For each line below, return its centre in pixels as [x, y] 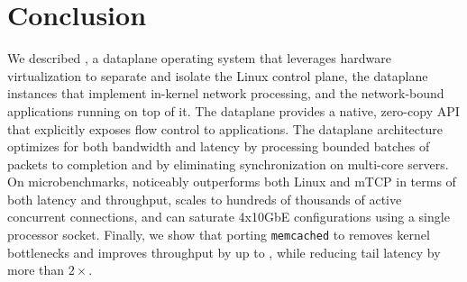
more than [36, 270]
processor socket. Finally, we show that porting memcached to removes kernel [219, 235]
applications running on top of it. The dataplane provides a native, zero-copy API [233, 110]
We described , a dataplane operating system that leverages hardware [199, 58]
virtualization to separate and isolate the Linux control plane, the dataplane [218, 75]
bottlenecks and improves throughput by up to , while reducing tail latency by [224, 252]
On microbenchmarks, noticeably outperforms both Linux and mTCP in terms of [232, 182]
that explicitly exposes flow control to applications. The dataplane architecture [225, 128]
